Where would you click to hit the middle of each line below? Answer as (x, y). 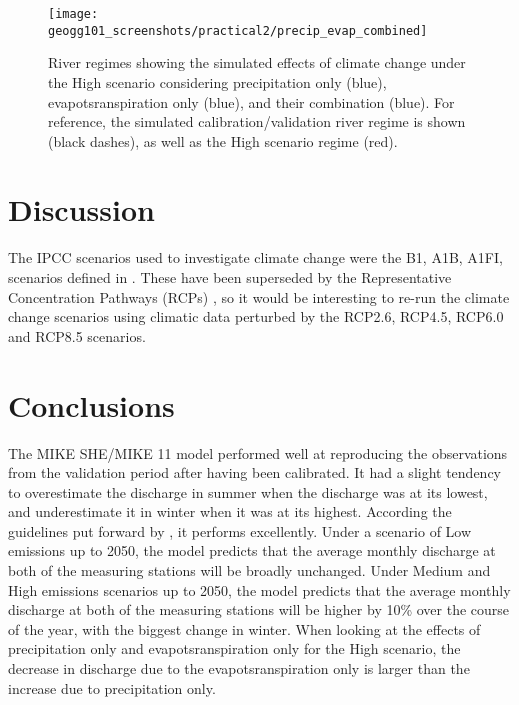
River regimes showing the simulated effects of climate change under (257, 62)
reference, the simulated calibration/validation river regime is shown (257, 121)
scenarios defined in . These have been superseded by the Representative (230, 277)
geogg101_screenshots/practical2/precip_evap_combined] (238, 30)
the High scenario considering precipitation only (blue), (217, 81)
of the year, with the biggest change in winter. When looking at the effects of (244, 628)
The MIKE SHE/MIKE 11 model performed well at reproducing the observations (258, 452)
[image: (73, 14)
